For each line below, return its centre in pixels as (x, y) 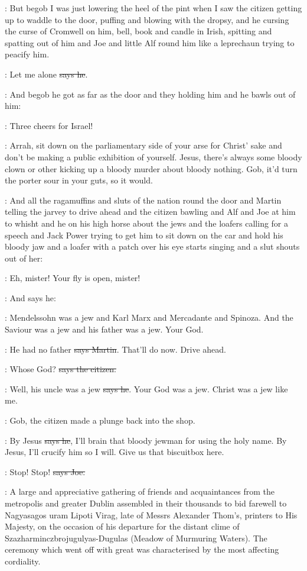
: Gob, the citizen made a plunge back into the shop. (100, 420)
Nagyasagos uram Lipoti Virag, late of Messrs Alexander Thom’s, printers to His (151, 514)
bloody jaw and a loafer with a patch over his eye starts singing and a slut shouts (152, 246)
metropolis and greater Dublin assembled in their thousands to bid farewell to (146, 503)
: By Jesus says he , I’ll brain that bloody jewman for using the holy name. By (146, 440)
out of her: (24, 258)
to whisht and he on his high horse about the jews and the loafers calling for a (147, 223)
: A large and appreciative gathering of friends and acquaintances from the (140, 491)
